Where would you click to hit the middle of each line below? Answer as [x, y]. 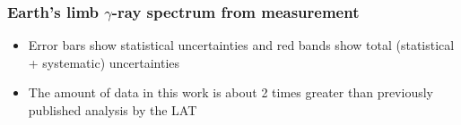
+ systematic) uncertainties [104, 62]
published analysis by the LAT [113, 110]
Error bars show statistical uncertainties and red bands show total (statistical [241, 45]
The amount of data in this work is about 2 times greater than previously [230, 92]
